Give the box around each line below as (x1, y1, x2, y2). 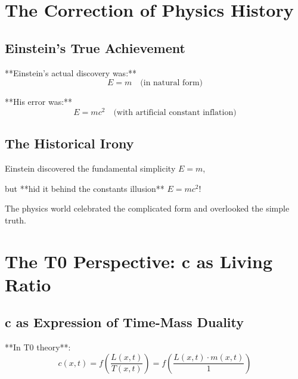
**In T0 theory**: (5, 341, 71, 353)
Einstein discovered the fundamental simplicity (5, 162, 176, 175)
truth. (5, 213, 26, 226)
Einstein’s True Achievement (5, 38, 185, 57)
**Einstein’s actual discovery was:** (5, 66, 137, 79)
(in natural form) (140, 79, 203, 88)
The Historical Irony (5, 134, 134, 153)
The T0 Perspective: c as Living (5, 248, 273, 273)
